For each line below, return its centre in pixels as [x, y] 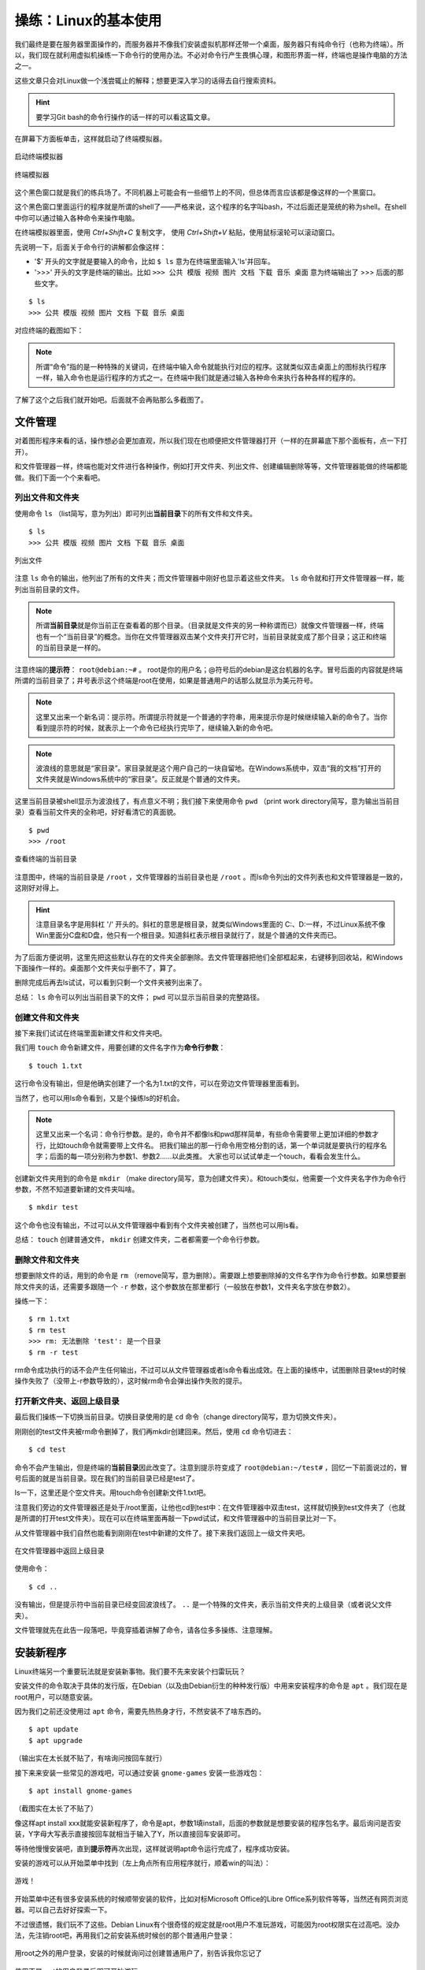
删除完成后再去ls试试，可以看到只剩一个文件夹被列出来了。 [110, 983]
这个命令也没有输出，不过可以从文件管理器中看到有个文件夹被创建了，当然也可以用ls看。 [159, 1225]
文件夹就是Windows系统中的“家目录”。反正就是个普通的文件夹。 [140, 779]
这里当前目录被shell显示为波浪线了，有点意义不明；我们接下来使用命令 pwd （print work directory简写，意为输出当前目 [207, 801]
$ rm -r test [54, 1352]
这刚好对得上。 [39, 888]
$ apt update [54, 1729]
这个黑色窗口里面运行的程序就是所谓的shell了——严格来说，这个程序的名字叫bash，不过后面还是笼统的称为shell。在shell [211, 207]
